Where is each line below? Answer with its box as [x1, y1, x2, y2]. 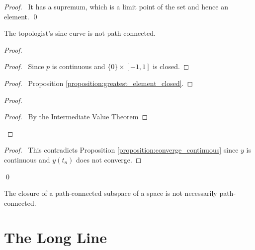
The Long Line [4, 227, 107, 247]
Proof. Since [4, 61, 44, 72]
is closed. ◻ [153, 61, 189, 72]
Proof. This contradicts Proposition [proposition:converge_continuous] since [4, 145, 239, 155]
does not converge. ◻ [76, 154, 142, 165]
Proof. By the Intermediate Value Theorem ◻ [4, 111, 148, 122]
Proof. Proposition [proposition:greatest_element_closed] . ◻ [4, 78, 193, 88]
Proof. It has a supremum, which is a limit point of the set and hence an [4, 1, 228, 11]
